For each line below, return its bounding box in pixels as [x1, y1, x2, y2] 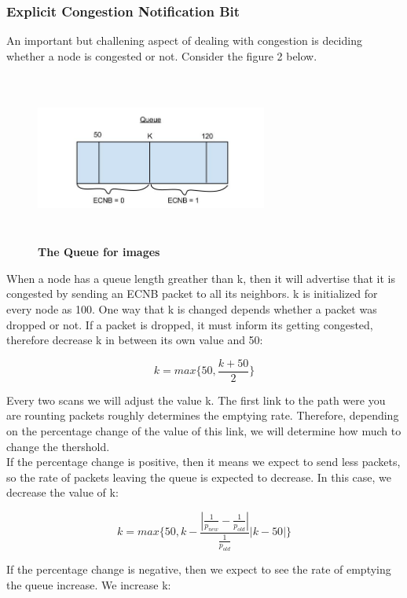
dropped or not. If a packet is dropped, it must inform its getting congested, [6, 316, 373, 332]
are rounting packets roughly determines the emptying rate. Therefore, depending [6, 407, 399, 424]
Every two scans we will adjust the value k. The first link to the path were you [6, 391, 386, 408]
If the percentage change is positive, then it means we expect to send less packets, [6, 453, 401, 470]
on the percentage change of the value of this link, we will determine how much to [6, 423, 401, 438]
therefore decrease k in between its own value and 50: [6, 332, 263, 348]
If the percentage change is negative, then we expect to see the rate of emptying [6, 561, 391, 578]
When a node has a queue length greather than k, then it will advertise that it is [6, 270, 396, 286]
